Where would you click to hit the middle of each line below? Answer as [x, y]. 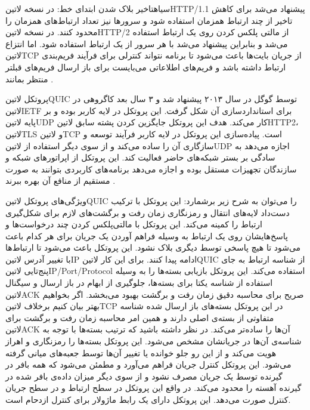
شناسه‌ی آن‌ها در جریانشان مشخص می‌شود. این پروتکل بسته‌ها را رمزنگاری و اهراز [154, 341]
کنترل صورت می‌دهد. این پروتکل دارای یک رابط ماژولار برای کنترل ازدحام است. [148, 399]
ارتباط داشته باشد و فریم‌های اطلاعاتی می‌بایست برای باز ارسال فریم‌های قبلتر [146, 67]
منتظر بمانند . [30, 78]
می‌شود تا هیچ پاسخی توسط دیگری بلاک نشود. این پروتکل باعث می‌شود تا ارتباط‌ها [153, 247]
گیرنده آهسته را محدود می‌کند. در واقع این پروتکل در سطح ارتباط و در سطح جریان [154, 388]
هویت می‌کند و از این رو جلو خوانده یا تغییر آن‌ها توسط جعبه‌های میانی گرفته [141, 352]
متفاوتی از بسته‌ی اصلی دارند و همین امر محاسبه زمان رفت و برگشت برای [140, 317]
